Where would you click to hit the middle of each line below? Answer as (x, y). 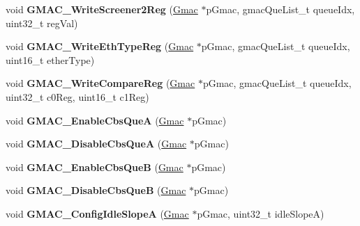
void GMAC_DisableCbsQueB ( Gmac (96, 190)
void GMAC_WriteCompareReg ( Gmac (100, 83)
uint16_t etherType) (50, 59)
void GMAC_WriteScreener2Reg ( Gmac (102, 9)
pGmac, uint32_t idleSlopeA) (261, 213)
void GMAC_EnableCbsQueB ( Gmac (95, 167)
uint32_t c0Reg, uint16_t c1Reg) (77, 96)
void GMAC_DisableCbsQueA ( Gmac (96, 144)
